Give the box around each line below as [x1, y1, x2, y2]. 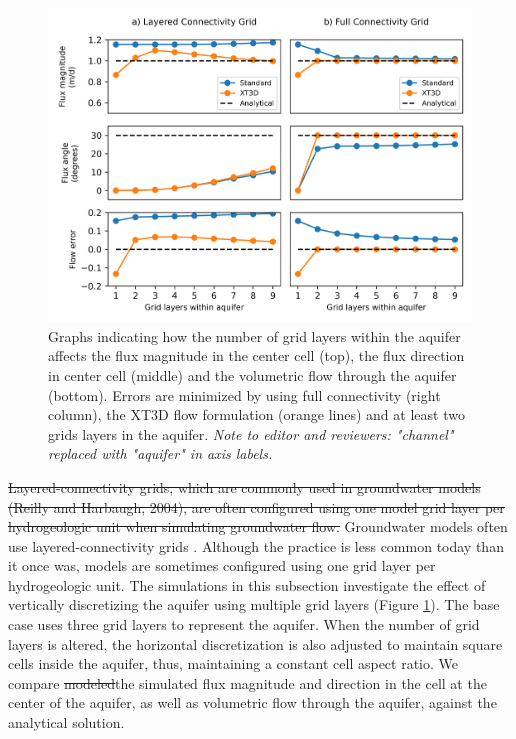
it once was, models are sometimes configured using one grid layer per [8, 555, 436, 576]
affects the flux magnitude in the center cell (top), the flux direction [48, 345, 465, 366]
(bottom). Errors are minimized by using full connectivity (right [48, 384, 441, 405]
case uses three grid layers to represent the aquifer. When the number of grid [8, 614, 480, 635]
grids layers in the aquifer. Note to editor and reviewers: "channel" [48, 423, 454, 444]
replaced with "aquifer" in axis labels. [48, 443, 273, 464]
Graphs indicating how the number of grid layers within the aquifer [48, 325, 461, 346]
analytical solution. [8, 712, 125, 733]
